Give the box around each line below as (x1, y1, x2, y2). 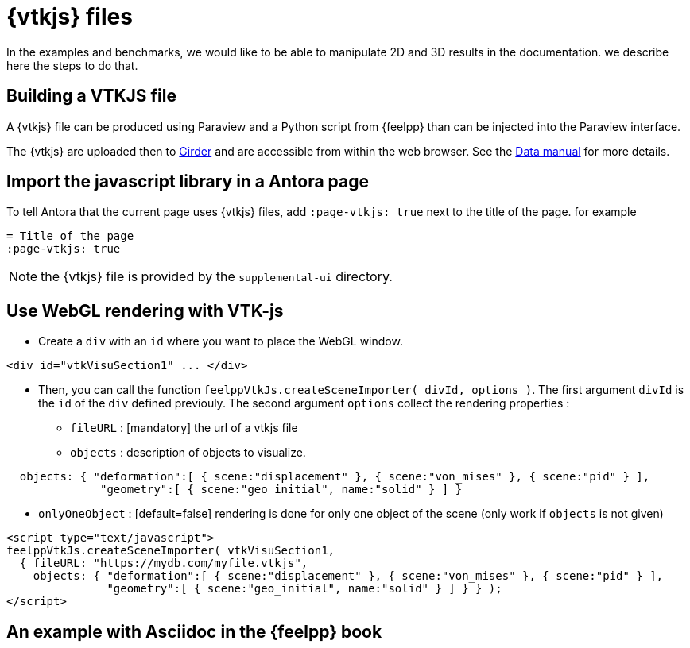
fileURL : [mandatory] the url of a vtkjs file (70, 421, 298, 435)
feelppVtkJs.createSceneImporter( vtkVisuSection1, (6, 544, 335, 557)
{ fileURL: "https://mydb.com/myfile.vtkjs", (19, 557, 308, 570)
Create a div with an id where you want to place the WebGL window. (38, 334, 403, 349)
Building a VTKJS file (6, 86, 176, 106)
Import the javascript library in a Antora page (6, 172, 369, 192)
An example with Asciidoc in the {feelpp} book (6, 621, 382, 642)
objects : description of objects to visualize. (70, 445, 306, 460)
